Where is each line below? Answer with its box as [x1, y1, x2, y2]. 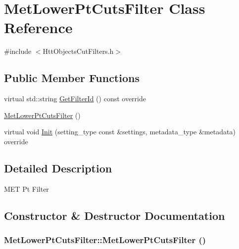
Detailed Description [4, 160, 112, 175]
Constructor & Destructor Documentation [4, 207, 225, 223]
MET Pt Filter [4, 183, 49, 194]
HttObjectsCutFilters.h [43, 46, 114, 56]
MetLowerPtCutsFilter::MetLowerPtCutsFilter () [4, 233, 206, 246]
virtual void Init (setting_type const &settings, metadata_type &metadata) [4, 126, 236, 137]
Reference [4, 17, 73, 38]
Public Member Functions [4, 70, 140, 85]
